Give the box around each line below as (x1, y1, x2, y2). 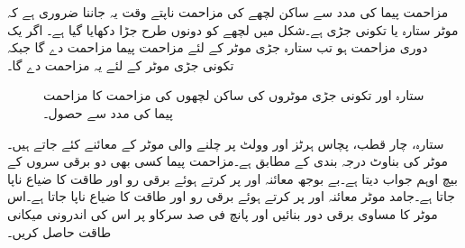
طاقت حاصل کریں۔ (7, 222, 112, 241)
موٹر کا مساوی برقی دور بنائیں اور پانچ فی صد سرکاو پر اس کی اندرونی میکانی (7, 204, 438, 223)
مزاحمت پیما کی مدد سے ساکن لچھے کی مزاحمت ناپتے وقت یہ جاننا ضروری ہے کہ (7, 3, 449, 21)
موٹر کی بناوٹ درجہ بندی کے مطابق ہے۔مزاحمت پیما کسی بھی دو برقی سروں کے (7, 152, 448, 170)
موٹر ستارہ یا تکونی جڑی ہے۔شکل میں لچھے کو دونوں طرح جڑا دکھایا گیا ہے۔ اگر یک (7, 20, 459, 39)
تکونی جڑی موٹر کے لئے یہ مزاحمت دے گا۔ (7, 55, 234, 74)
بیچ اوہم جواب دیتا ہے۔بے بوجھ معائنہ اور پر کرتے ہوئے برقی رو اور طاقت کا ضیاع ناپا (7, 169, 458, 188)
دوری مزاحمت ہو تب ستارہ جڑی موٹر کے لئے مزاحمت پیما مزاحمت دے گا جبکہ (7, 38, 428, 57)
